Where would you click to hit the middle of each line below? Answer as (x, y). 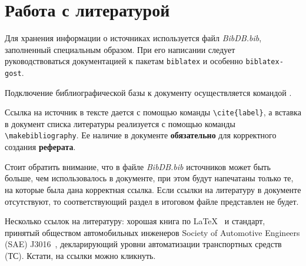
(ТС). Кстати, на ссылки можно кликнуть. (80, 255)
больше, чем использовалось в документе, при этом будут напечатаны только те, (149, 178)
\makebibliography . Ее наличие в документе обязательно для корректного (141, 135)
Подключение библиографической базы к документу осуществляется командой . (148, 92)
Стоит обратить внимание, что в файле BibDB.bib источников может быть (138, 166)
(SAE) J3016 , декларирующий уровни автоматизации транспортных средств (143, 244)
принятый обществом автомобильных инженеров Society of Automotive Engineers (152, 232)
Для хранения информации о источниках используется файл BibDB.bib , (133, 38)
